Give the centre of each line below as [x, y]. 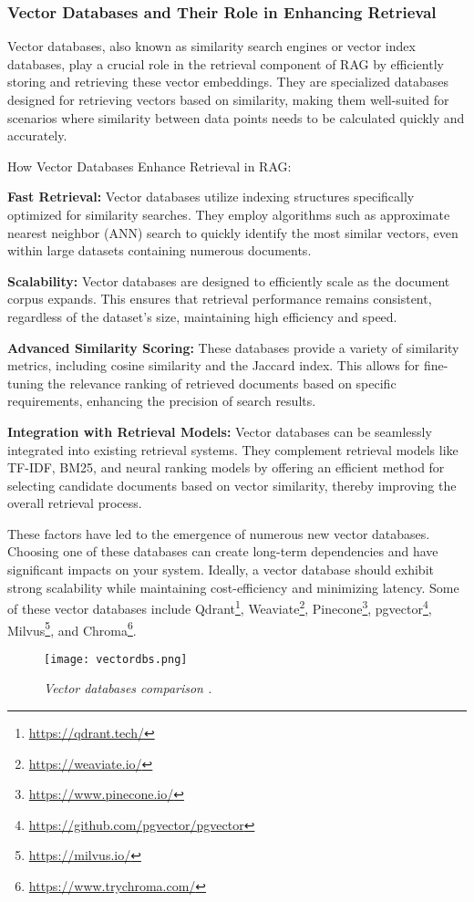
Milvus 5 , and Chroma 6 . [72, 628]
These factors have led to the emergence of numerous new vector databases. [219, 533]
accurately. [37, 135]
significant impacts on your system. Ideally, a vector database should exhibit [221, 570]
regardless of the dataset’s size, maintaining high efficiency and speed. [202, 316]
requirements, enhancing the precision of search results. [162, 401]
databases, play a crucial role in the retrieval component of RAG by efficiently [226, 63]
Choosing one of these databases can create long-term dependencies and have [223, 551]
